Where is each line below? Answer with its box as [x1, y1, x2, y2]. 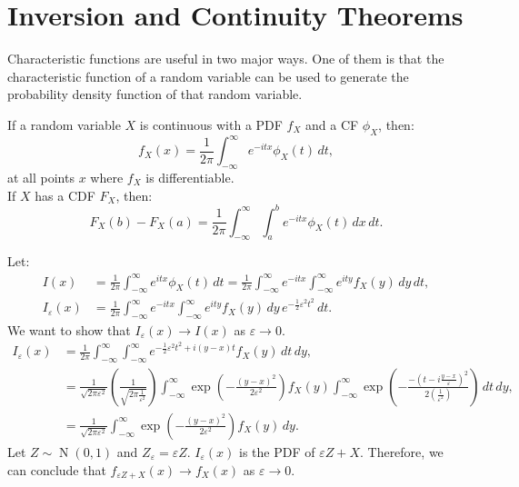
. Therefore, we [359, 442, 444, 461]
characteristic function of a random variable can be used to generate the [7, 66, 409, 85]
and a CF [305, 114, 359, 134]
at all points [7, 168, 75, 186]
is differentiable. [145, 168, 235, 186]
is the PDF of [238, 442, 315, 461]
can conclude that [7, 460, 106, 479]
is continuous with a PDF [139, 114, 283, 134]
